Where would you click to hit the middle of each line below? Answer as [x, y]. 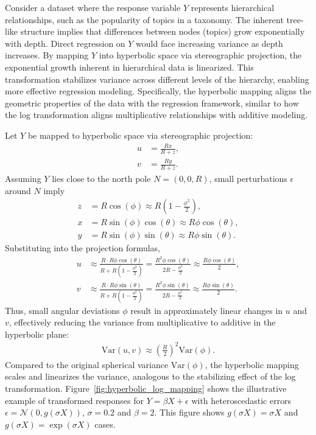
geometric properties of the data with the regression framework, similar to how [152, 103]
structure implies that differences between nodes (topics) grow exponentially [163, 31]
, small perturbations [248, 179]
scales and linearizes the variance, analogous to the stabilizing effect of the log [150, 376]
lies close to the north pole [101, 179]
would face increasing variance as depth [209, 43]
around [18, 190]
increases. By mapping [47, 55]
